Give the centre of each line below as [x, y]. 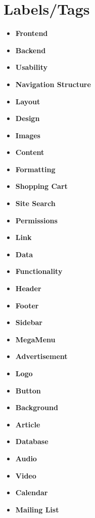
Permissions [36, 220]
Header [28, 288]
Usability [32, 67]
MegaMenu [35, 339]
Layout [28, 101]
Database [32, 441]
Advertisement [41, 356]
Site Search [35, 203]
